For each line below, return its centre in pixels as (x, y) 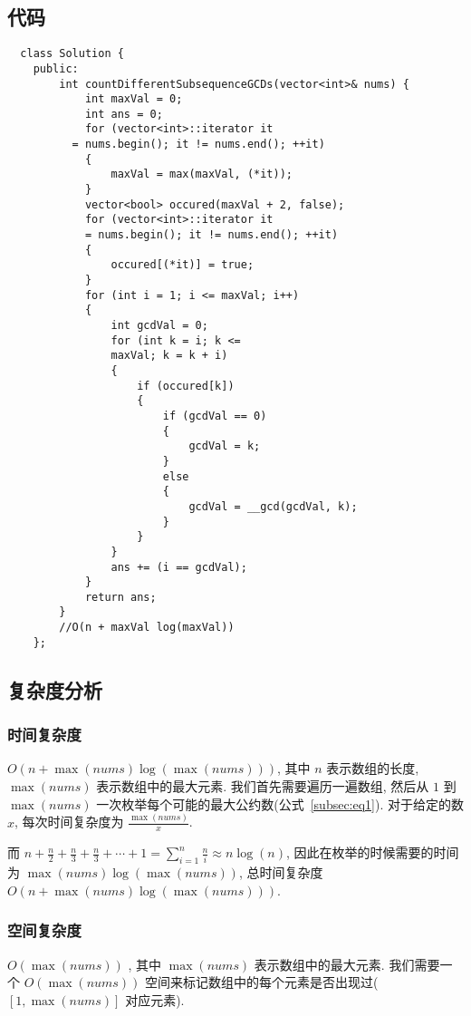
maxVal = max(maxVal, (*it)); (202, 174)
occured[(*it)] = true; (183, 265)
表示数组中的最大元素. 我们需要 (347, 964)
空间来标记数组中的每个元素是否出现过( (262, 982)
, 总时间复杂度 (281, 872)
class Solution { (72, 54)
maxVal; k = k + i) (169, 356)
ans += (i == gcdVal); (179, 567)
